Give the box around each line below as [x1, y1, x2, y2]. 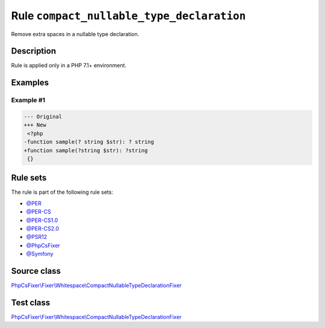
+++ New [23, 122, 46, 129]
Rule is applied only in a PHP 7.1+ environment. [11, 62, 126, 69]
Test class [11, 297, 51, 308]
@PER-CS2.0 [26, 225, 60, 232]
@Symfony [26, 250, 54, 258]
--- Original [23, 113, 63, 120]
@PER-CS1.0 [26, 217, 58, 224]
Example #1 [11, 96, 45, 105]
